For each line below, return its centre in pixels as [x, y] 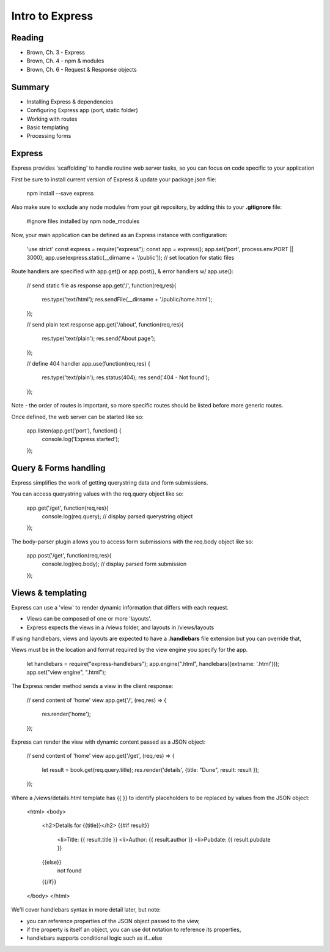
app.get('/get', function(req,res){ [68, 508]
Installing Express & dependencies [70, 102]
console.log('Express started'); [81, 439]
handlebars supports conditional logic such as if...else [94, 938]
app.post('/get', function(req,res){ [69, 556]
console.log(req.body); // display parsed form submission [114, 564]
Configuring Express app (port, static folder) [82, 110]
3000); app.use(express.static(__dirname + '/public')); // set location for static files [130, 257]
